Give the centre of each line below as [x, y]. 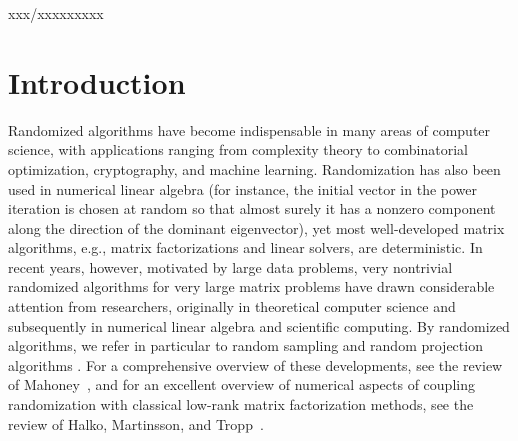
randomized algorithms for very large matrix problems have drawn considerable [251, 286]
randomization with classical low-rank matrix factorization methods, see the [241, 404]
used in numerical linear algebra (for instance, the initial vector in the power [243, 188]
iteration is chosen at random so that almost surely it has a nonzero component [252, 208]
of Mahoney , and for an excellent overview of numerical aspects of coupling [241, 384]
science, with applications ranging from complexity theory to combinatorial [238, 149]
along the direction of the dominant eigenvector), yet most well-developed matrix [256, 227]
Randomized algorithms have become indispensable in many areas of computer [249, 129]
